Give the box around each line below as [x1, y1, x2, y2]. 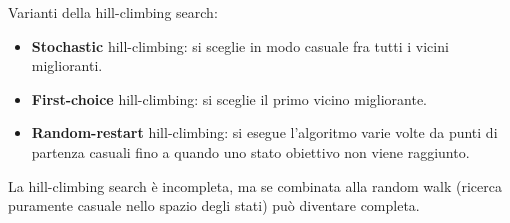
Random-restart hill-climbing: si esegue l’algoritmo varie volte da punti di [31, 122, 498, 143]
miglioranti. [31, 55, 103, 76]
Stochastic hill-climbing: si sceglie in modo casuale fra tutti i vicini [31, 35, 449, 56]
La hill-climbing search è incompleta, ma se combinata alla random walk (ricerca [8, 175, 502, 196]
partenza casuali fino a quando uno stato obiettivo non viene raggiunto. [31, 141, 470, 162]
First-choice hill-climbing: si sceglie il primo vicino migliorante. [31, 88, 428, 109]
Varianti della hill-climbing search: [8, 2, 218, 22]
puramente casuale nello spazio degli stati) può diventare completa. [8, 195, 420, 216]
